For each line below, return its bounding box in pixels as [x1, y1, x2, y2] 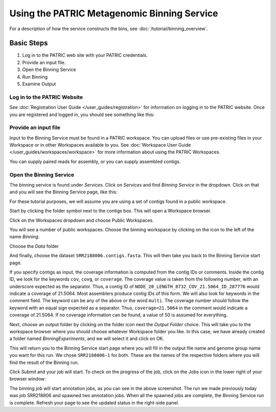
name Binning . [9, 234, 40, 240]
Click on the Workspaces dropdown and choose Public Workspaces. [9, 217, 154, 223]
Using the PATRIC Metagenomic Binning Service [9, 8, 218, 19]
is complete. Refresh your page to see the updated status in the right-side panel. [9, 399, 179, 406]
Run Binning [22, 74, 48, 80]
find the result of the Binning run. [9, 359, 79, 365]
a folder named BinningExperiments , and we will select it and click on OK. [9, 335, 165, 342]
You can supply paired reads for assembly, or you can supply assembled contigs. [9, 158, 181, 165]
